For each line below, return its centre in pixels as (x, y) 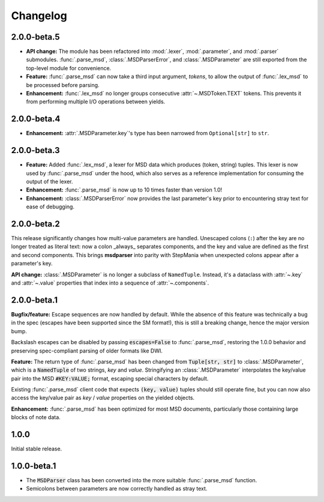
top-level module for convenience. (69, 68)
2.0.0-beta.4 (36, 119)
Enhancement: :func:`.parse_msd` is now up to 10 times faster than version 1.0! (124, 190)
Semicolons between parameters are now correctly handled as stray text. (117, 489)
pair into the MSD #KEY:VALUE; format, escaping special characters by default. (110, 378)
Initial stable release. (37, 449)
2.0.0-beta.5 (35, 37)
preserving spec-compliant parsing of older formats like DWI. (87, 351)
